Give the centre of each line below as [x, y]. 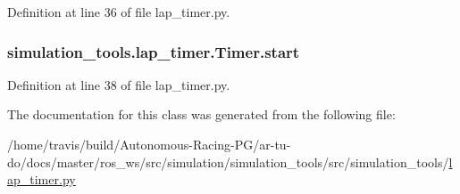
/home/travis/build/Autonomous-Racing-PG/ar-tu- [149, 144]
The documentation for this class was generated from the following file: [201, 114]
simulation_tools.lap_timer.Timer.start [154, 51]
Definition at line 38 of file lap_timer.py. [119, 84]
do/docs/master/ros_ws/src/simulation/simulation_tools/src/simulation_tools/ [228, 162]
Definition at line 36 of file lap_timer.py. [119, 12]
